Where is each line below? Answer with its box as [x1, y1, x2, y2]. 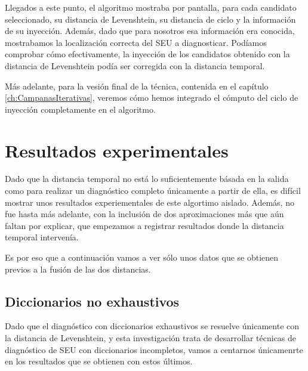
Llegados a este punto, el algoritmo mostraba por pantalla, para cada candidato [5, 1, 297, 13]
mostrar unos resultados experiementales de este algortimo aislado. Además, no [5, 196, 294, 208]
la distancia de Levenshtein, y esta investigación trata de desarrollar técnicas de [5, 332, 297, 344]
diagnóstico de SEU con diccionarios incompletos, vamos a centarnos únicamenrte [5, 343, 303, 355]
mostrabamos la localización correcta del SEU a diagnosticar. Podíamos [5, 36, 267, 48]
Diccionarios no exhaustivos [5, 292, 180, 310]
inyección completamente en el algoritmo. [5, 103, 156, 115]
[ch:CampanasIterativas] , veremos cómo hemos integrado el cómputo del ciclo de [5, 91, 298, 104]
